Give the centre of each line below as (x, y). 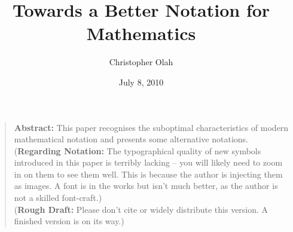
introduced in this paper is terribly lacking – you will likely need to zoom (148, 162)
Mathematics (141, 33)
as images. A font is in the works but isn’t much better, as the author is (146, 186)
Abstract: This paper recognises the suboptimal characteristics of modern (151, 127)
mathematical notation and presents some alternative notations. (131, 139)
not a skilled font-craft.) (58, 198)
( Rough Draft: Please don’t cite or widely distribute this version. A (141, 209)
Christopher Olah (141, 62)
